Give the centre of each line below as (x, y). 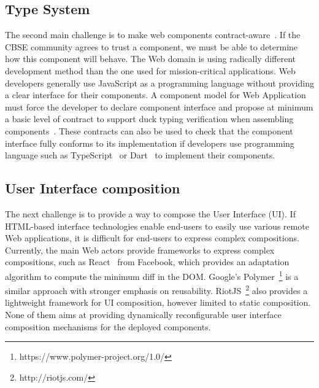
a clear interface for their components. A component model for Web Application (156, 95)
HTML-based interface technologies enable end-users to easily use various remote (157, 226)
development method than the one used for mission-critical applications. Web (150, 70)
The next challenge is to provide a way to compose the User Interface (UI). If (150, 213)
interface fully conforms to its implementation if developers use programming (150, 143)
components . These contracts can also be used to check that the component (149, 130)
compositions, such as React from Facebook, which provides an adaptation (147, 262)
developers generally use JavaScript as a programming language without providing (159, 83)
